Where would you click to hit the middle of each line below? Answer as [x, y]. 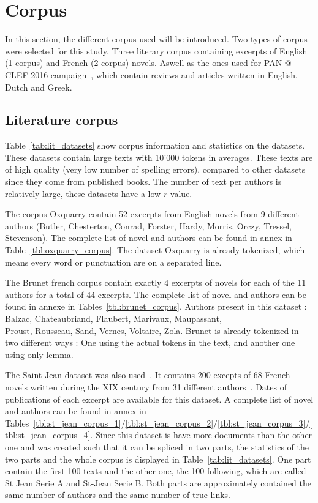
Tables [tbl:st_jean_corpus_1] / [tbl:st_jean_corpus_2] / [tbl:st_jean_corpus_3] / [157, 423]
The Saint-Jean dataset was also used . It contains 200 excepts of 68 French [148, 375]
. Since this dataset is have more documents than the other [201, 435]
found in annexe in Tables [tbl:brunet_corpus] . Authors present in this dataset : [156, 306]
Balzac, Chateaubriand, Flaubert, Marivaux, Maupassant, [113, 319]
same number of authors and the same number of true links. [118, 495]
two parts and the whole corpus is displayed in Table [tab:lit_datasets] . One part [158, 459]
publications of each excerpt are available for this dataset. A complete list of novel [159, 399]
